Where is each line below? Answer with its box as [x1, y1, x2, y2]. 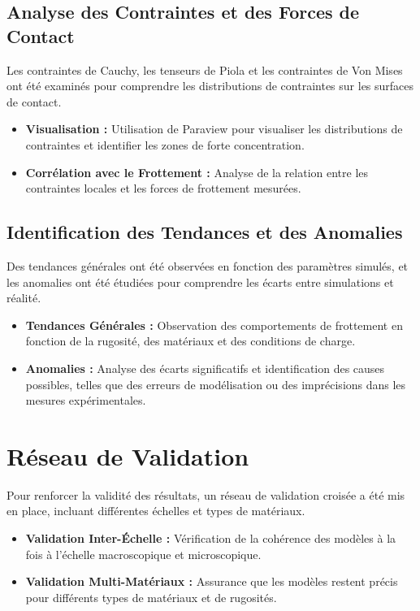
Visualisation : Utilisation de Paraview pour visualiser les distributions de [25, 120, 403, 137]
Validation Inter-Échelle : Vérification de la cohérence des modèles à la [25, 530, 396, 547]
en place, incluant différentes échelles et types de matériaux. [6, 502, 305, 519]
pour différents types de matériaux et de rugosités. [25, 588, 277, 605]
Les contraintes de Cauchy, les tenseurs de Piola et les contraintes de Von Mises [6, 61, 403, 78]
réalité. [6, 289, 41, 306]
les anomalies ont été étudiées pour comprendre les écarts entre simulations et [6, 273, 394, 290]
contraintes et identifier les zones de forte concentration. [25, 136, 305, 153]
